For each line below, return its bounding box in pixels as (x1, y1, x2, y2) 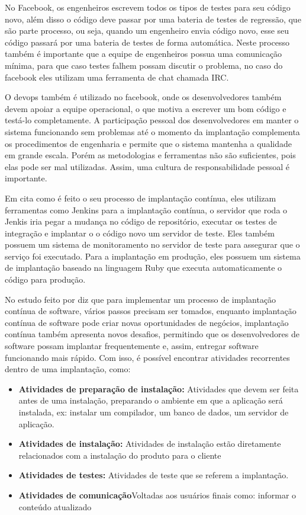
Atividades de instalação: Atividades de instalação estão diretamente (18, 437, 281, 450)
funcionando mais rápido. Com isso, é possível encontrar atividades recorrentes (5, 351, 290, 363)
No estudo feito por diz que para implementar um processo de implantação (5, 293, 276, 305)
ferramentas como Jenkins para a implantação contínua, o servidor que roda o (5, 203, 288, 216)
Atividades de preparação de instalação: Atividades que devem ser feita (18, 382, 299, 395)
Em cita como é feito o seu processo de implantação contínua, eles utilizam (5, 191, 276, 204)
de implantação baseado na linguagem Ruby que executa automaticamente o (5, 261, 282, 274)
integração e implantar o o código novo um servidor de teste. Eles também (5, 226, 275, 239)
